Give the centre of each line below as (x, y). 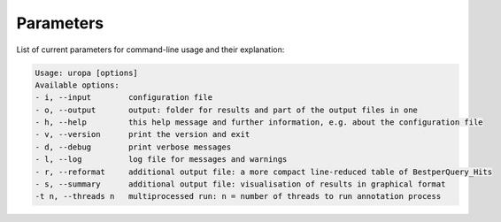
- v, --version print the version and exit (143, 134)
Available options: (77, 85)
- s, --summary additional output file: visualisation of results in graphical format (240, 184)
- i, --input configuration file (123, 98)
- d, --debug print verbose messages (133, 147)
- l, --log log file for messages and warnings (161, 160)
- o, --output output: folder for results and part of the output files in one (226, 110)
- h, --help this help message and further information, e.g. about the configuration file (259, 122)
